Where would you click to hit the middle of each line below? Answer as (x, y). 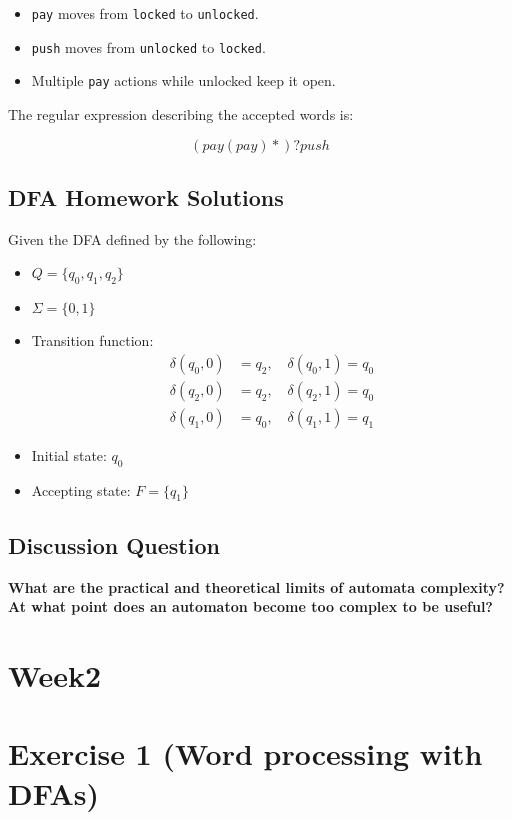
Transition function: (92, 340)
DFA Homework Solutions (146, 196)
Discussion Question (114, 544)
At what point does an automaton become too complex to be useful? (250, 606)
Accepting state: (81, 489)
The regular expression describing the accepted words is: (181, 113)
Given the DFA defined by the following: (132, 238)
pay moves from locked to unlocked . (145, 13)
